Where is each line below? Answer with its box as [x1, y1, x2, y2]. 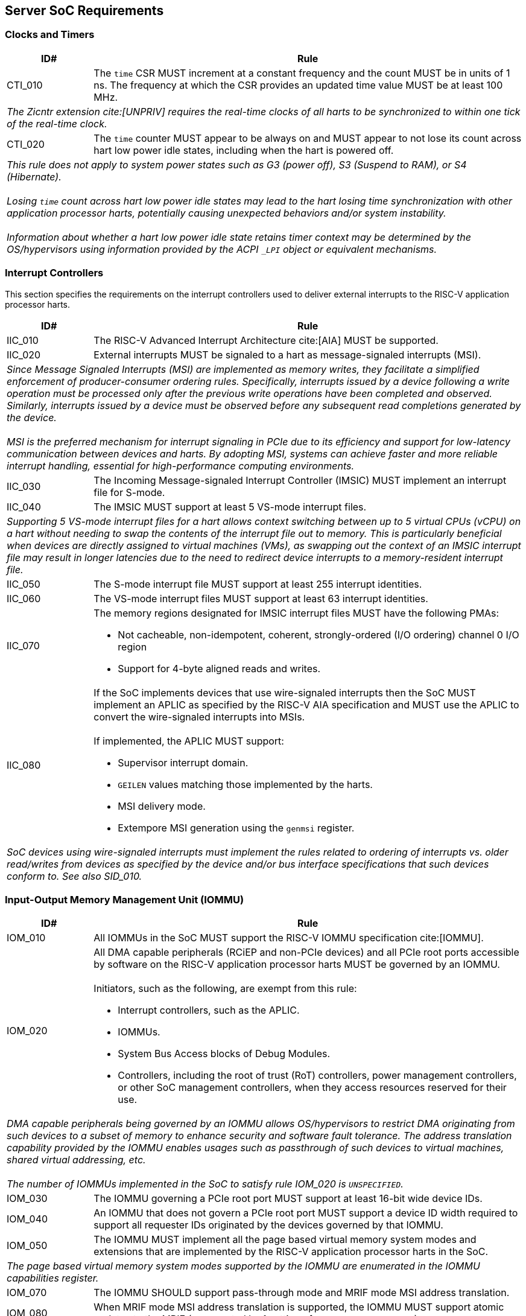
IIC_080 [7, 758, 41, 771]
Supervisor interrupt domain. [118, 756, 249, 769]
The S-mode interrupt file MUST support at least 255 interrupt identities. [93, 577, 422, 590]
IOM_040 [7, 1213, 48, 1225]
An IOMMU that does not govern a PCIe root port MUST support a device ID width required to [93, 1207, 518, 1219]
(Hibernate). [7, 170, 62, 183]
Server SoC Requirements [5, 3, 164, 18]
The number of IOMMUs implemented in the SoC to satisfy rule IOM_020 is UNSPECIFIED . [7, 1178, 404, 1190]
